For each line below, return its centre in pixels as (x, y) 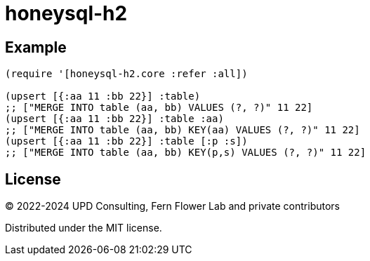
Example (36, 47)
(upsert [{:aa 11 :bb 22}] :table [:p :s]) (126, 141)
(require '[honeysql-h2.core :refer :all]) (126, 74)
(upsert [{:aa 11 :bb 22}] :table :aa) (114, 119)
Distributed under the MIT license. (84, 228)
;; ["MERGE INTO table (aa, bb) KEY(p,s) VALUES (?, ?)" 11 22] (186, 153)
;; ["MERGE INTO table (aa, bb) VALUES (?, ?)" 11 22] (159, 108)
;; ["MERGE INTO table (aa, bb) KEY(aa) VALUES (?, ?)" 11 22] (183, 130)
